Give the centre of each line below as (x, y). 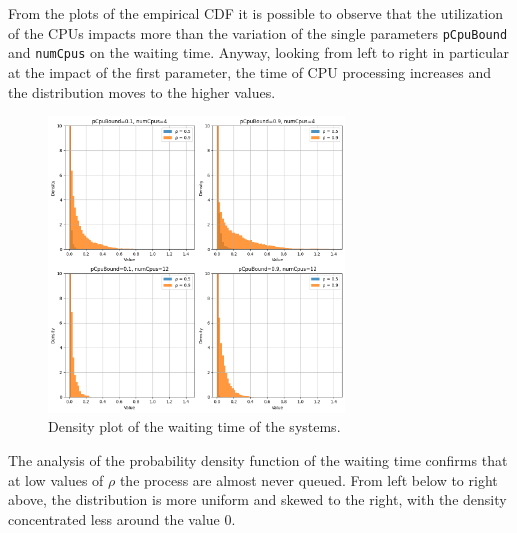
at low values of (56, 479)
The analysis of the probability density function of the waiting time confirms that (258, 460)
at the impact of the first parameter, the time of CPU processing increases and (249, 71)
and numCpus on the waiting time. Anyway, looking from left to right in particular (259, 52)
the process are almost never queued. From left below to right (308, 479)
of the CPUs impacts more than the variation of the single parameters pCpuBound (258, 32)
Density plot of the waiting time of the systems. (194, 426)
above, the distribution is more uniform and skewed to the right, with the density (257, 499)
